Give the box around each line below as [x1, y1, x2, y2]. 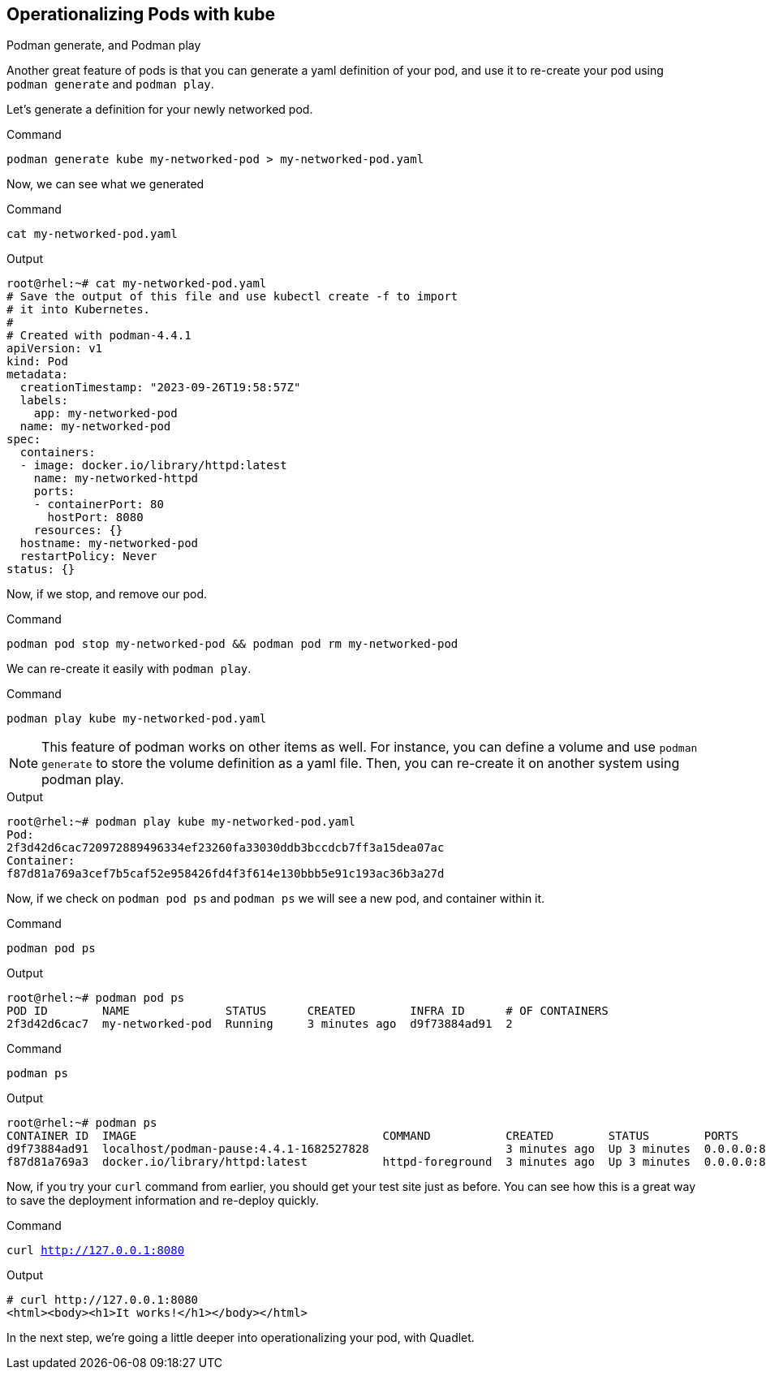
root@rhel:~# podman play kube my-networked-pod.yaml [6, 815, 355, 829]
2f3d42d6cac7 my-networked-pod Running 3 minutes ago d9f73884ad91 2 [6, 1017, 513, 1031]
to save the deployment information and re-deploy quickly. [6, 1193, 319, 1208]
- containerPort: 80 [33, 498, 164, 511]
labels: [19, 394, 68, 408]
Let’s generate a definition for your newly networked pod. [6, 102, 313, 117]
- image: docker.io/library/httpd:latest [19, 459, 287, 472]
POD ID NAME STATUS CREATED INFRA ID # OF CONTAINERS [6, 1004, 609, 1018]
